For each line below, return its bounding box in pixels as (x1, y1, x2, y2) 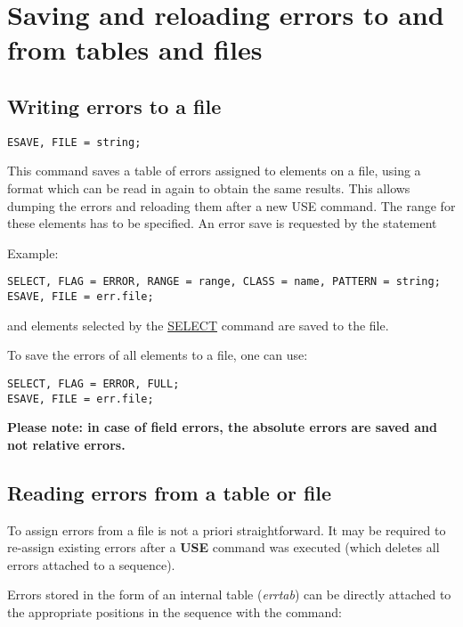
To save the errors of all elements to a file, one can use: (7, 346, 308, 364)
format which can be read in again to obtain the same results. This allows (7, 179, 410, 198)
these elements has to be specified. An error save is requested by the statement (7, 214, 437, 232)
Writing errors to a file (7, 92, 222, 119)
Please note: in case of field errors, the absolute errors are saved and (7, 418, 437, 436)
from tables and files (7, 31, 263, 68)
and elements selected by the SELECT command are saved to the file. (7, 315, 389, 334)
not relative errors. (7, 435, 126, 453)
